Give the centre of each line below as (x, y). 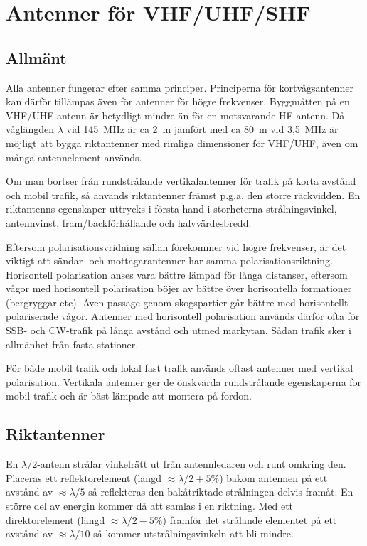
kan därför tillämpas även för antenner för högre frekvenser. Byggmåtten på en (178, 101)
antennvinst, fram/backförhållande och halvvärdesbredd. (129, 222)
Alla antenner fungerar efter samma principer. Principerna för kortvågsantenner (180, 87)
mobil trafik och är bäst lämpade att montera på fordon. (129, 396)
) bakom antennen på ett (273, 477)
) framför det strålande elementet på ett (250, 519)
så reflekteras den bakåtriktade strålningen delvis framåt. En (221, 492)
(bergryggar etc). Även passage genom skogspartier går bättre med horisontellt (177, 302)
